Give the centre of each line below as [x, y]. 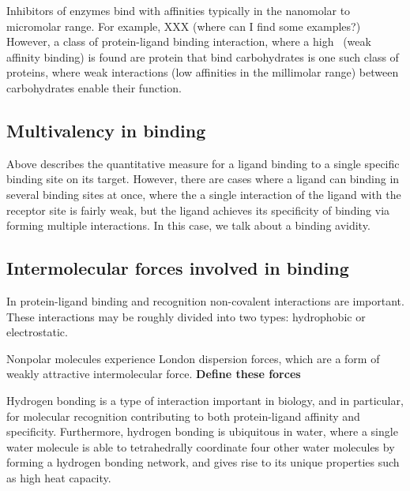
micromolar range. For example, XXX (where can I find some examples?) [184, 26]
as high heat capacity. [59, 477]
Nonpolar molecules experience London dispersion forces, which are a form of [193, 358]
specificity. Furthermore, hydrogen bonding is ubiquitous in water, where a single [202, 431]
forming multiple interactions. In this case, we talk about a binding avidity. [188, 225]
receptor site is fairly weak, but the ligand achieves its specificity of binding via [198, 210]
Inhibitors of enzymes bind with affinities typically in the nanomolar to [179, 10]
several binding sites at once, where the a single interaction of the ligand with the [204, 194]
